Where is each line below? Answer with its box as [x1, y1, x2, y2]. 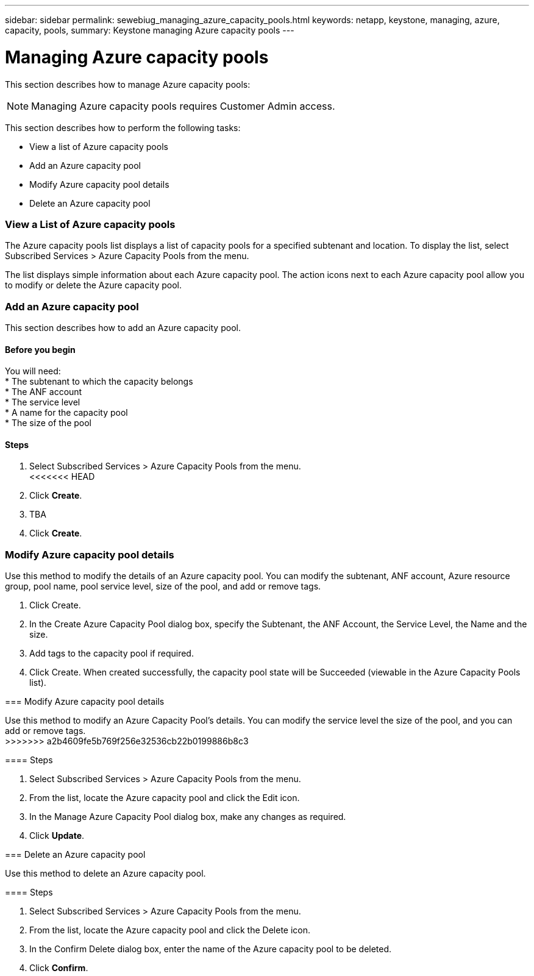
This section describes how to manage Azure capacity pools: [5, 79, 251, 90]
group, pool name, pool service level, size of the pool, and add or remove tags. [5, 581, 321, 592]
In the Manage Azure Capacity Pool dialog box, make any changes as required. [29, 811, 346, 822]
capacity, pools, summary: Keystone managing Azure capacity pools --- [5, 25, 294, 35]
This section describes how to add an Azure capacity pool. [5, 322, 241, 333]
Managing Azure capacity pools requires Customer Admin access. [31, 99, 335, 112]
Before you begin [5, 344, 76, 355]
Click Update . [29, 830, 85, 841]
